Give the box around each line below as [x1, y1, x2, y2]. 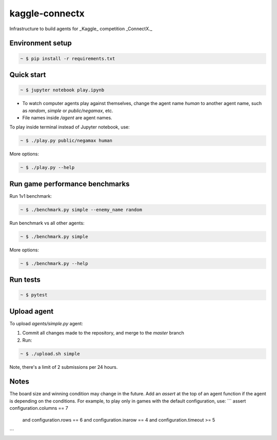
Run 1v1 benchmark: [9, 193, 52, 199]
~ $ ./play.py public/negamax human [20, 138, 113, 143]
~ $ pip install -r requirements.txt [20, 55, 115, 61]
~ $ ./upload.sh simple [20, 351, 81, 357]
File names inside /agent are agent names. [22, 114, 112, 120]
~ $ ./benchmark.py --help [20, 260, 88, 266]
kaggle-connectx [9, 8, 85, 19]
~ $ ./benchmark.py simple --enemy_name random [20, 206, 142, 213]
